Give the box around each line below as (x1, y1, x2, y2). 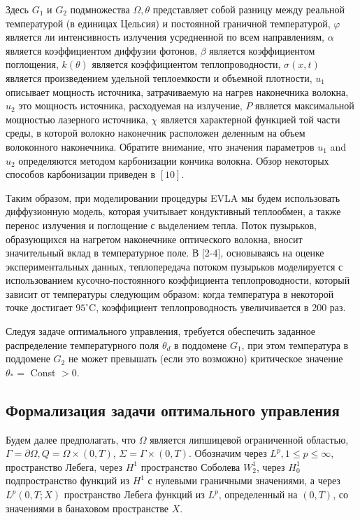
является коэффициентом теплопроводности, (92, 57, 281, 71)
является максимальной (255, 98, 354, 113)
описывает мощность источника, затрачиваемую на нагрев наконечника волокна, (6, 84, 349, 99)
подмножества (70, 2, 130, 16)
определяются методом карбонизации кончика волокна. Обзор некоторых (18, 153, 329, 167)
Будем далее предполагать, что (6, 432, 136, 446)
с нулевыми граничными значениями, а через (147, 473, 340, 488)
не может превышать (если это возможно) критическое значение (68, 351, 343, 366)
